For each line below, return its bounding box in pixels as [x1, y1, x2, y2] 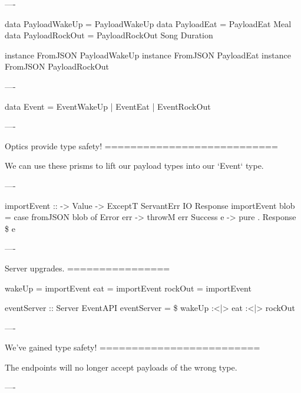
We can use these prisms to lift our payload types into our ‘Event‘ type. [5, 159, 264, 172]
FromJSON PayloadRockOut [5, 60, 110, 73]
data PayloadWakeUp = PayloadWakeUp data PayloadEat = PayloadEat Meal [5, 17, 292, 30]
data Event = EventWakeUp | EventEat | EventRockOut [5, 100, 211, 112]
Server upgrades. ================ [5, 261, 170, 274]
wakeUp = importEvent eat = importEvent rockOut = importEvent [5, 281, 252, 294]
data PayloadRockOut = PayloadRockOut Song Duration [5, 29, 213, 41]
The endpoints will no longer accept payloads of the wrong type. [5, 361, 237, 373]
